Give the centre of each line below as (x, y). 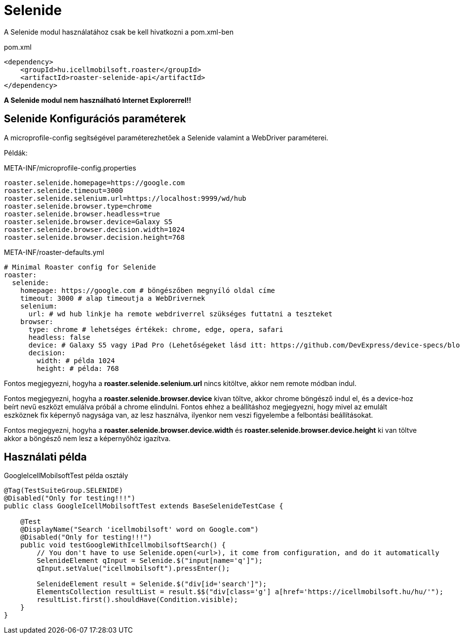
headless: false (59, 337)
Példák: (16, 153)
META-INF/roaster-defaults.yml (54, 252)
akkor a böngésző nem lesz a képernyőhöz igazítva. (87, 438)
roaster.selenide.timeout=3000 (64, 190)
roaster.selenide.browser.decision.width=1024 (94, 229)
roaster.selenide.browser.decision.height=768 (94, 237)
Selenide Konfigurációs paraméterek (95, 119)
